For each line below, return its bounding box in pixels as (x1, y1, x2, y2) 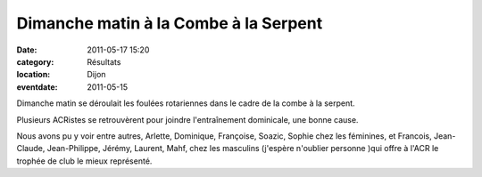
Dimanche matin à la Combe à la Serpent (16, 13, 323, 33)
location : (16, 69, 51, 80)
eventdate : (16, 81, 58, 93)
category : (16, 56, 54, 67)
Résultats (87, 56, 121, 67)
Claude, (16, 143, 46, 154)
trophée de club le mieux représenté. (16, 156, 153, 166)
